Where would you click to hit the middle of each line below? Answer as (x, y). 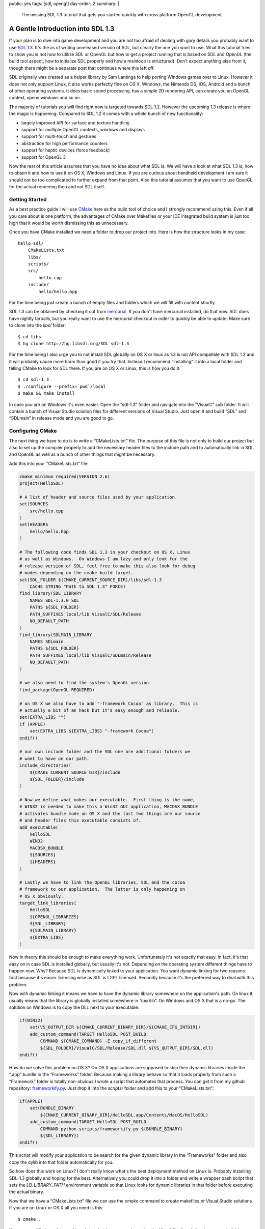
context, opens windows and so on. (45, 98)
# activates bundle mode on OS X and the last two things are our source (110, 813)
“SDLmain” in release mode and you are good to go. (62, 418)
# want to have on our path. (54, 759)
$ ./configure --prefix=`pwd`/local (62, 386)
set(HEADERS (34, 525)
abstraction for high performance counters (65, 143)
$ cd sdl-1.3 (33, 380)
